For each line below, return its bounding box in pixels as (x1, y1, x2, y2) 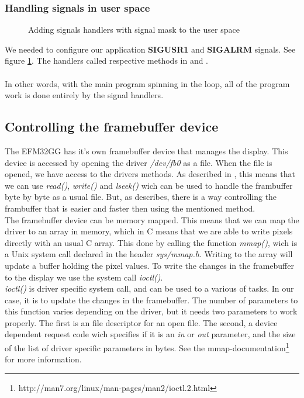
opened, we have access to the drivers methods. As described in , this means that (5, 168, 295, 180)
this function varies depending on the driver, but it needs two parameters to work (5, 305, 298, 317)
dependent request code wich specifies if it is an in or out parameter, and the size (5, 328, 296, 340)
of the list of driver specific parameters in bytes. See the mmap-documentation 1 (5, 340, 289, 354)
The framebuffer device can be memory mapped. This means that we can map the (5, 213, 299, 226)
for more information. (5, 353, 82, 365)
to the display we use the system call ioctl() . (5, 271, 163, 283)
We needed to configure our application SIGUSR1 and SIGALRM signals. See (5, 43, 296, 55)
